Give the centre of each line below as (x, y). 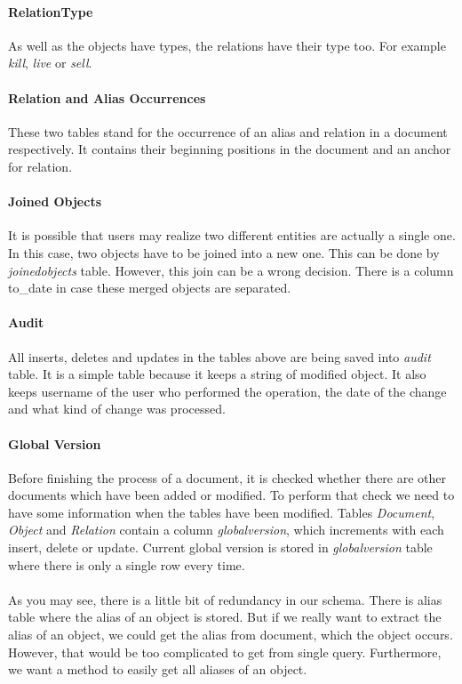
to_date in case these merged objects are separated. (150, 288)
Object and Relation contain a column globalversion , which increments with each (226, 530)
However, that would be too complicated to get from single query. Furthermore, (225, 652)
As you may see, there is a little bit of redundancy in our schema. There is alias (225, 599)
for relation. (40, 166)
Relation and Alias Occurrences (107, 97)
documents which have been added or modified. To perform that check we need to (231, 495)
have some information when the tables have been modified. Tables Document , (222, 512)
